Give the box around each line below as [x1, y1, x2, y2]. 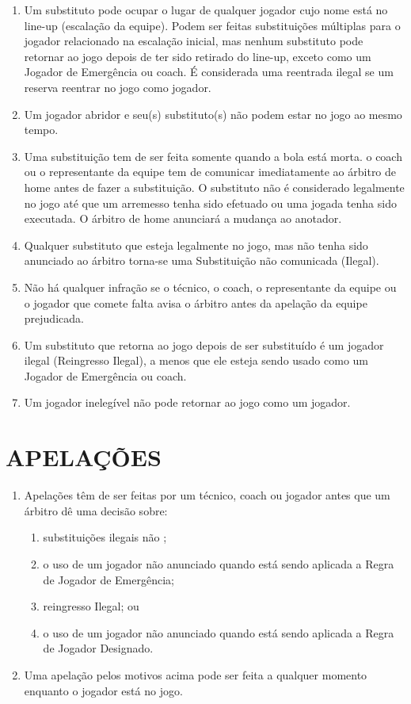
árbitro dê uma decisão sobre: [24, 502, 168, 518]
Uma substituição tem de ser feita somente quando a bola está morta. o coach [24, 147, 402, 164]
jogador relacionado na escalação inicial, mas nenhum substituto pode [24, 33, 363, 49]
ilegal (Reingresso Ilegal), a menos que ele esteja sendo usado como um [24, 352, 369, 369]
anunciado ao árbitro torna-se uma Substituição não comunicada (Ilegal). [24, 252, 379, 269]
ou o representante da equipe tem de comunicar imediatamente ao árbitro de [24, 163, 397, 180]
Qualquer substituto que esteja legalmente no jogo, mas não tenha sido [24, 236, 368, 253]
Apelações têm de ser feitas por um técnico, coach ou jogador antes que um [24, 487, 390, 503]
